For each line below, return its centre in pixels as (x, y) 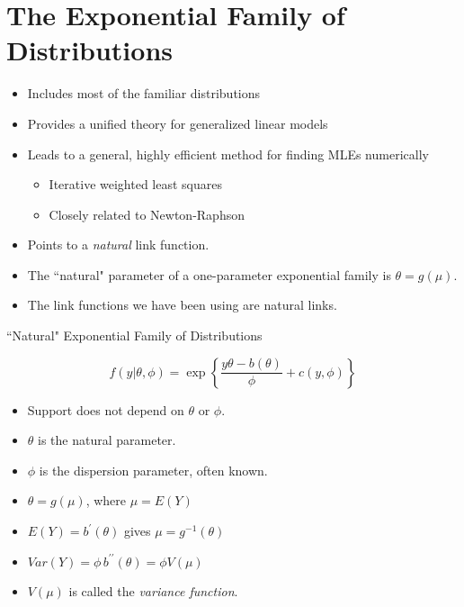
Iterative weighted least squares (135, 184)
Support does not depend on (106, 409)
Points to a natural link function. (118, 245)
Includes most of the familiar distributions (144, 93)
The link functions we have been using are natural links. (182, 305)
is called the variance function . (153, 590)
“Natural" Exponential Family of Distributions (134, 335)
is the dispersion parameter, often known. (153, 470)
